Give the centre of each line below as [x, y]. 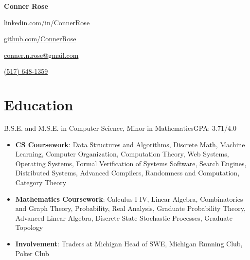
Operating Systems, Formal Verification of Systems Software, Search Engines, [131, 163]
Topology [29, 227]
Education [39, 105]
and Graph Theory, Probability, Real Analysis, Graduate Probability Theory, [130, 208]
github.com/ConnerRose [40, 39]
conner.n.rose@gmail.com [41, 55]
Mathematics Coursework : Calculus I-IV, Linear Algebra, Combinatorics [129, 199]
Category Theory [41, 182]
